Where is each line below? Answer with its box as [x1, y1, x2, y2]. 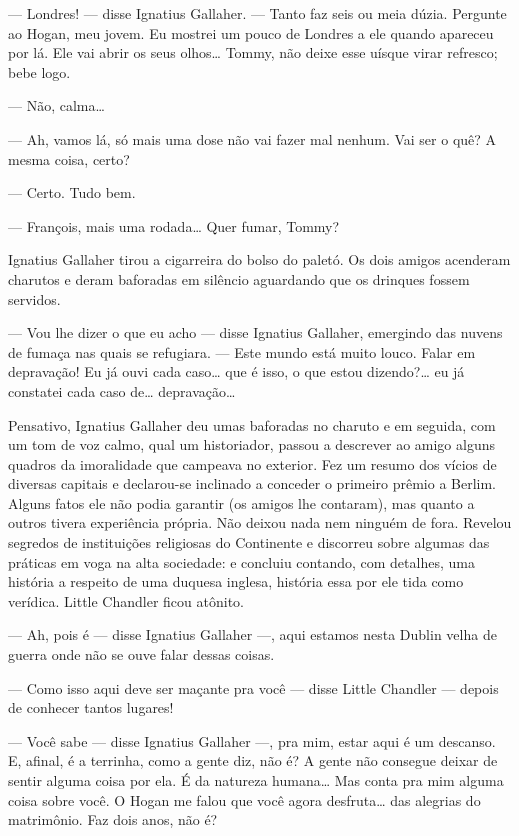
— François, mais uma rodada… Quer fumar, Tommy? [8, 215, 340, 236]
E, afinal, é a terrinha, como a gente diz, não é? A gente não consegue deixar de [8, 750, 498, 771]
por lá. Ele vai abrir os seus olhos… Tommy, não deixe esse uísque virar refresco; [8, 42, 498, 63]
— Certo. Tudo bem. [8, 182, 136, 203]
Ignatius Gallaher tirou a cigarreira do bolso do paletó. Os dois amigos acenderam [8, 249, 511, 270]
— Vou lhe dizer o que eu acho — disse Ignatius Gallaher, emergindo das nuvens [8, 322, 503, 343]
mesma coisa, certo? [8, 148, 130, 169]
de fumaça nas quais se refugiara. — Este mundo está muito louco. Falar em [8, 341, 476, 362]
